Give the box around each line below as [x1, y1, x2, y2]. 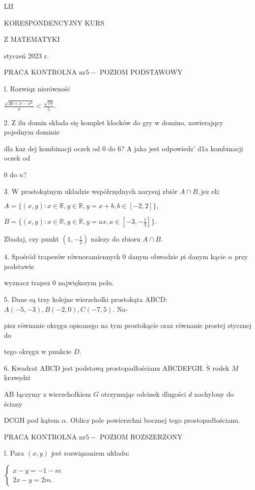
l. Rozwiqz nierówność [4, 83, 70, 93]
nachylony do [194, 389, 234, 399]
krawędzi [4, 372, 30, 382]
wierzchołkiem [48, 389, 91, 399]
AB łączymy [4, 389, 41, 399]
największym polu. [58, 277, 114, 288]
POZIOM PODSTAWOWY [99, 67, 183, 77]
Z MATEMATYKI [4, 34, 60, 44]
